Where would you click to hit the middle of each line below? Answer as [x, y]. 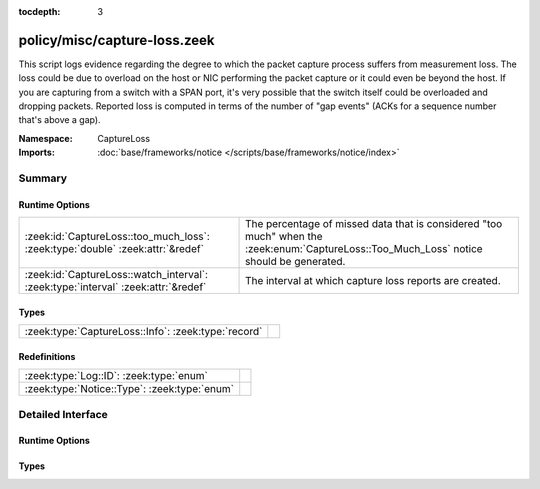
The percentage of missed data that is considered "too [374, 224]
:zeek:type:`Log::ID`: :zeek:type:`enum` [116, 376]
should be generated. [295, 262]
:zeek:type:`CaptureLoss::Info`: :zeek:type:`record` [143, 332]
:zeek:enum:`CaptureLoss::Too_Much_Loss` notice [364, 249]
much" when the [284, 237]
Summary [43, 178]
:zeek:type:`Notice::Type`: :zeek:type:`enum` [129, 389]
